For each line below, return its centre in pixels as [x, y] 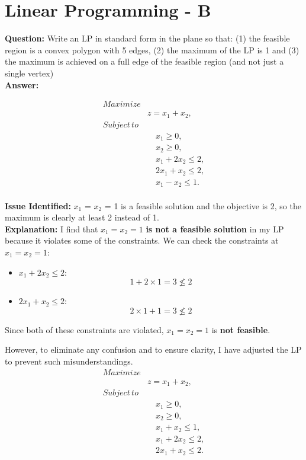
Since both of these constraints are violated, [84, 329]
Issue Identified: [38, 205]
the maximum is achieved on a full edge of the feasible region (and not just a [144, 61]
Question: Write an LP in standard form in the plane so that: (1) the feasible [147, 38]
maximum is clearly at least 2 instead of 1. [82, 217]
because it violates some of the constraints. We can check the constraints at [142, 240]
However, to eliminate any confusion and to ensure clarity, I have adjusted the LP [153, 349]
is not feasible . [241, 329]
